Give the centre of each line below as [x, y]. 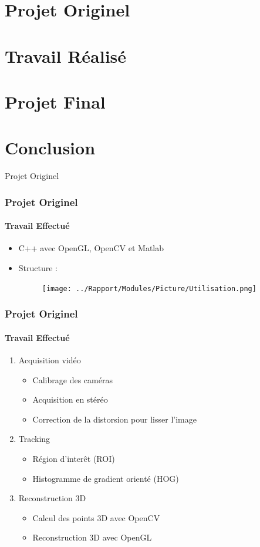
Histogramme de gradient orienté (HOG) [106, 478]
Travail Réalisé [66, 55]
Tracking [34, 439]
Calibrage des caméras [72, 379]
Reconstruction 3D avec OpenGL [92, 537]
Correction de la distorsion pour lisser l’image [114, 419]
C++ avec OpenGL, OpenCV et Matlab [91, 248]
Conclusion [50, 148]
